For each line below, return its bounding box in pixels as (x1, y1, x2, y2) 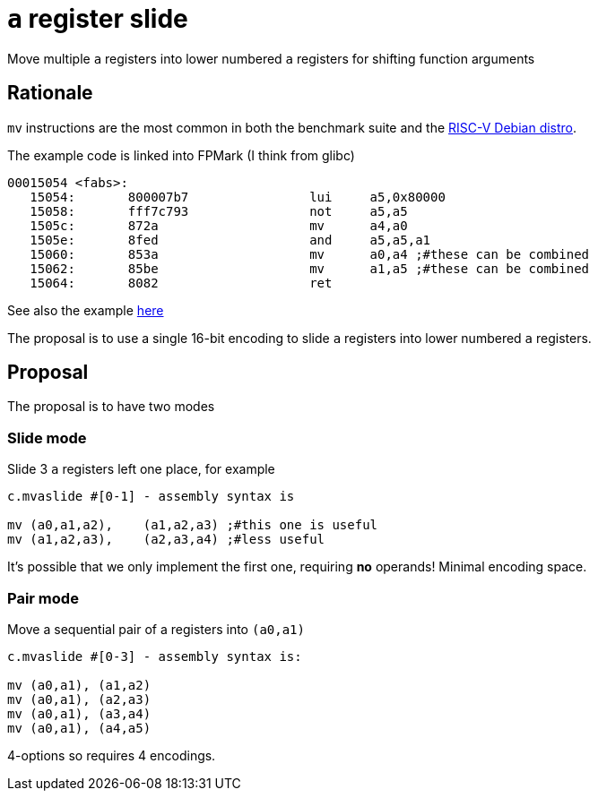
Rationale (7, 82, 93, 105)
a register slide (7, 4, 188, 34)
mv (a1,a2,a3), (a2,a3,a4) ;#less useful (7, 532, 325, 547)
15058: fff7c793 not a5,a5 (30, 203, 408, 219)
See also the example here (7, 302, 164, 318)
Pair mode (7, 588, 79, 607)
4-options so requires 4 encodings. (7, 747, 216, 763)
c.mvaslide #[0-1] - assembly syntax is (7, 489, 295, 504)
